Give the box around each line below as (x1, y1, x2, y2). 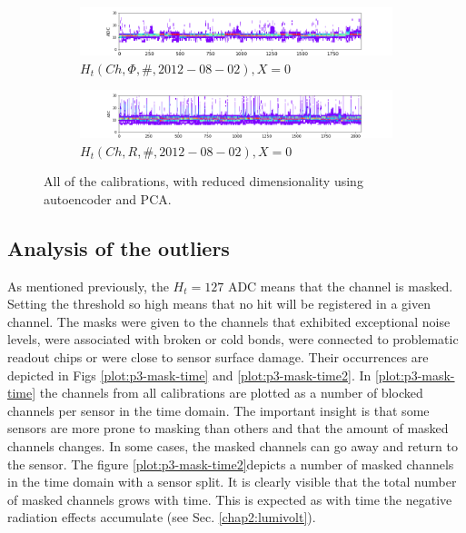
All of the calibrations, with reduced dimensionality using (44, 172, 363, 191)
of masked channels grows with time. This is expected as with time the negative (7, 489, 452, 508)
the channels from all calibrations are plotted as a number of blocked (39, 383, 423, 402)
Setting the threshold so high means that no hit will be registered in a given (7, 294, 431, 313)
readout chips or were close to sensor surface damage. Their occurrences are (7, 347, 429, 366)
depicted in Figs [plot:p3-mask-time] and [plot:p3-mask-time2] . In (7, 365, 372, 384)
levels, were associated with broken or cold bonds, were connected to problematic (7, 330, 459, 349)
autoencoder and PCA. (44, 189, 172, 208)
